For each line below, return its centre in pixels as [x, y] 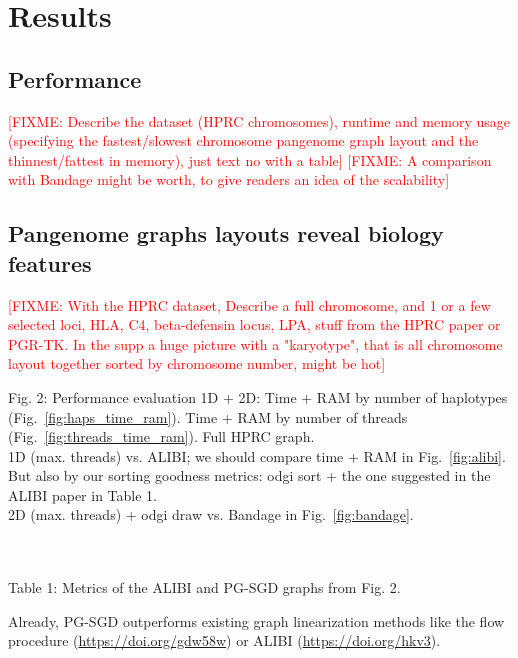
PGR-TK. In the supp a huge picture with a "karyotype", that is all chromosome [255, 343]
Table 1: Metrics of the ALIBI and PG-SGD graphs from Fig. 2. [204, 587]
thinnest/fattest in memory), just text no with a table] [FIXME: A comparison [250, 159]
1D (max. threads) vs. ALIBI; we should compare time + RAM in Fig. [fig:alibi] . [257, 455]
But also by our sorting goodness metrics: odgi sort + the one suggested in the [249, 475]
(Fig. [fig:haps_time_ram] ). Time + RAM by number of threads [208, 416]
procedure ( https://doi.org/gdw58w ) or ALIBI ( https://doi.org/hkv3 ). [224, 640]
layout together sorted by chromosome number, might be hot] [197, 363]
